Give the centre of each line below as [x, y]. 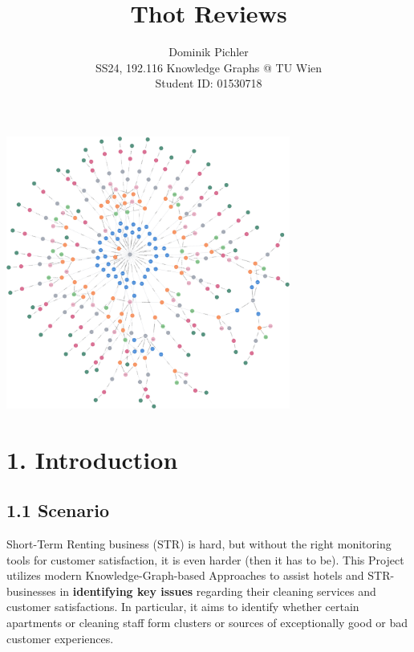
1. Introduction [92, 459]
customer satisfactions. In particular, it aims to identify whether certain [183, 607]
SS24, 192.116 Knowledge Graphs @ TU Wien [209, 67]
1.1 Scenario [58, 510]
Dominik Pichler [209, 52]
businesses [31, 591]
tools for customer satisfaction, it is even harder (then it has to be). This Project [205, 559]
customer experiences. [60, 638]
